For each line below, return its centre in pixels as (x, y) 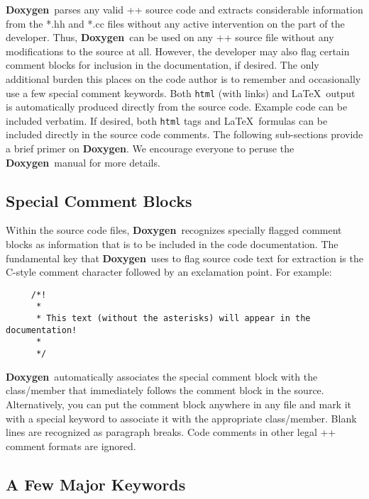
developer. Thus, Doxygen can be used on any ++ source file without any (170, 37)
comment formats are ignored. (71, 445)
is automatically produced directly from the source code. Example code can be (177, 107)
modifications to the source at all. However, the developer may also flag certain (178, 51)
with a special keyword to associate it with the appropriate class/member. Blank (181, 418)
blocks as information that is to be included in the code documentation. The (172, 244)
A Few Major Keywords (96, 484)
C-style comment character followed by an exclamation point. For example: (169, 272)
